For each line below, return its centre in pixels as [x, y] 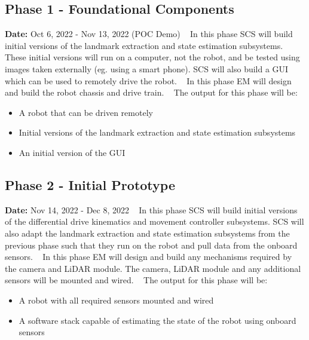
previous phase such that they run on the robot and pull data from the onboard [151, 245]
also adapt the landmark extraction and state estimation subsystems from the [147, 233]
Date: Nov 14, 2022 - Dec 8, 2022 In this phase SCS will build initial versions [151, 209]
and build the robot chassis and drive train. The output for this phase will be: [151, 92]
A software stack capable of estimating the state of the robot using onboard [157, 320]
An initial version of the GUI [72, 152]
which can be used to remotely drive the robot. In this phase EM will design [148, 80]
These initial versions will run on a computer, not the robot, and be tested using [152, 57]
